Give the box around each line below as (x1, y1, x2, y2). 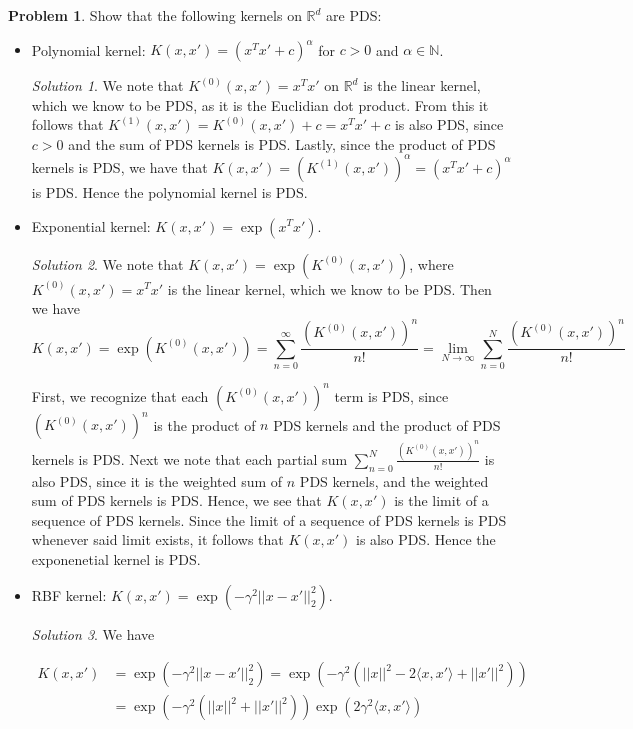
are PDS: (326, 5, 382, 25)
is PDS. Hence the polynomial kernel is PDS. (31, 181, 308, 202)
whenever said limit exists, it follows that (31, 529, 284, 550)
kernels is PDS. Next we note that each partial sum (31, 448, 348, 469)
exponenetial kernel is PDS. (31, 549, 201, 570)
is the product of (153, 414, 256, 435)
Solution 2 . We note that (31, 253, 184, 274)
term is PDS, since (334, 385, 449, 406)
